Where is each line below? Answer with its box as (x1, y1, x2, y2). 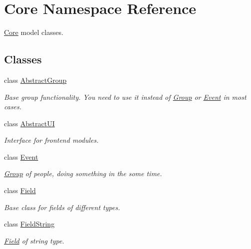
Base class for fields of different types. (4, 202, 120, 212)
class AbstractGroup (4, 74, 67, 85)
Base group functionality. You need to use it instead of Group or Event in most (4, 91, 247, 102)
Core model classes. (4, 27, 63, 37)
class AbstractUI (4, 118, 55, 128)
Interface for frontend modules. (4, 135, 99, 145)
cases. (4, 101, 22, 112)
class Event (4, 151, 38, 162)
